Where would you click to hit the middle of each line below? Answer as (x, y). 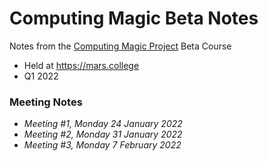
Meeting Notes (46, 102)
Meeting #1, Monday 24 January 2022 (103, 124)
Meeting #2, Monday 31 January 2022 (103, 134)
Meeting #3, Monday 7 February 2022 (102, 145)
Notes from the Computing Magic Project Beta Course (120, 46)
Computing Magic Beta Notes (134, 18)
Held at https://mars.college (81, 65)
